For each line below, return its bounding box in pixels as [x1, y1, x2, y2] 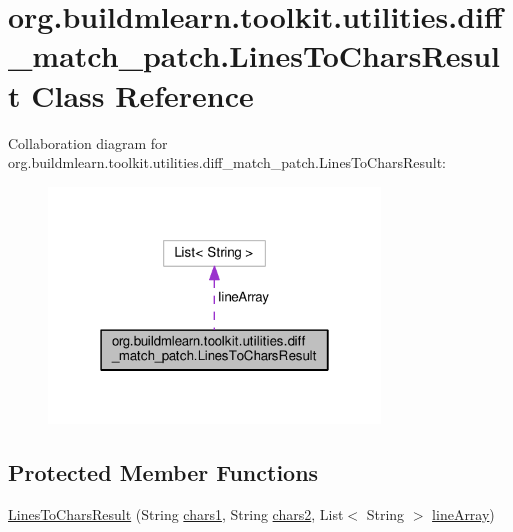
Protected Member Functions [8, 457, 319, 488]
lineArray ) [432, 503, 495, 524]
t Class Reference [8, 74, 254, 115]
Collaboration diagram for [8, 132, 168, 153]
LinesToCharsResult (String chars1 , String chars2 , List [8, 503, 344, 524]
